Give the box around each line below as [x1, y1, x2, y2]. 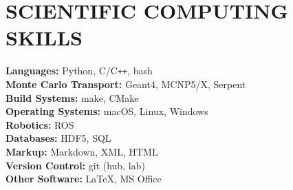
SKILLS [6, 23, 83, 52]
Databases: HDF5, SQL [6, 131, 111, 145]
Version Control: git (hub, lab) [6, 158, 145, 172]
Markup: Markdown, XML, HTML [6, 144, 158, 158]
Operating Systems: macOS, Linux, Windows [6, 104, 208, 118]
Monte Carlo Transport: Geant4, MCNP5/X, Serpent [6, 76, 246, 91]
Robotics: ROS [6, 117, 74, 131]
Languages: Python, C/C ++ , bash [6, 63, 153, 78]
